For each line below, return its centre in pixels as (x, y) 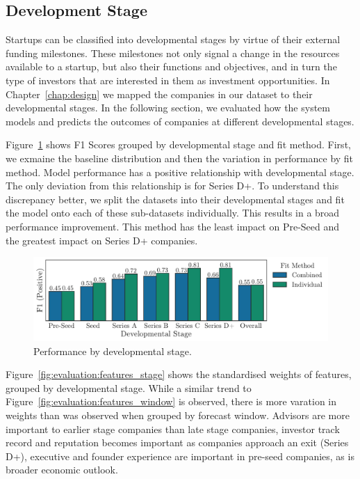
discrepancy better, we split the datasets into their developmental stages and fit (175, 199)
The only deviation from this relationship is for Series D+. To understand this (172, 186)
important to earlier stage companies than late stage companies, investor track (173, 429)
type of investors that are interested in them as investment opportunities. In (168, 80)
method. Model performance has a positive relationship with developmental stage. (180, 172)
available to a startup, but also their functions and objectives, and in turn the (171, 66)
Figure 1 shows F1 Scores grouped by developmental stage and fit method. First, (178, 144)
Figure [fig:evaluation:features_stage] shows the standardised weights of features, (179, 374)
